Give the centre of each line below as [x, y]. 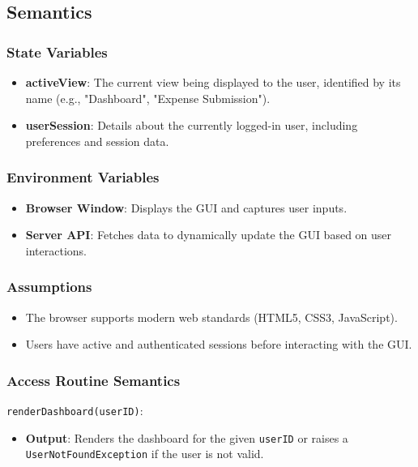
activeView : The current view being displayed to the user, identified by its [213, 82]
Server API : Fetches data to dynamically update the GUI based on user [209, 235]
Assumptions [49, 287]
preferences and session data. [97, 141]
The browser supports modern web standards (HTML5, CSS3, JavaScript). [211, 317]
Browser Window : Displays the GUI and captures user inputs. [186, 207]
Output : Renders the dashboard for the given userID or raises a [187, 437]
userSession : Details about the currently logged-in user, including [192, 125]
